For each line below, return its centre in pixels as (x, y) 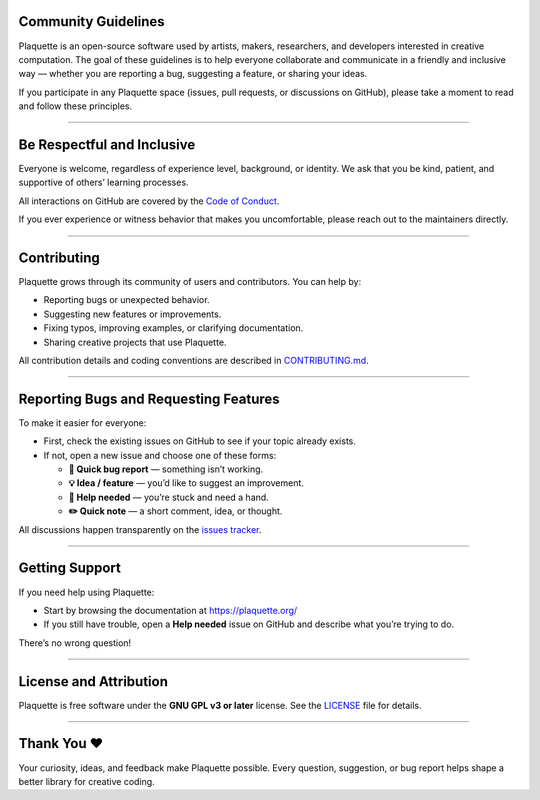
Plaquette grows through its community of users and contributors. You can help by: (190, 282)
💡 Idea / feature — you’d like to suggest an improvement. (186, 483)
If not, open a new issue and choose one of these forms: (160, 455)
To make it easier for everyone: (82, 422)
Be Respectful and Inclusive (107, 144)
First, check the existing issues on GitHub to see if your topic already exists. (200, 441)
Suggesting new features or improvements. (132, 314)
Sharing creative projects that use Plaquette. (135, 342)
